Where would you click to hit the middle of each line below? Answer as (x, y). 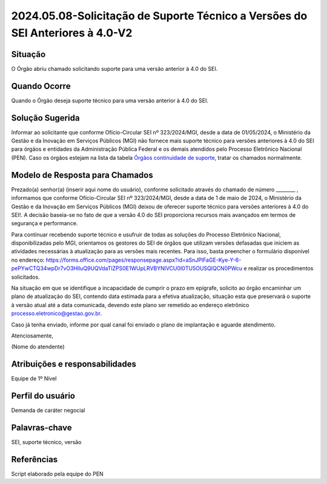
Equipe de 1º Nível (34, 379)
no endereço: (28, 260)
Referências (35, 459)
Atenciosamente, (32, 336)
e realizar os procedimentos (278, 268)
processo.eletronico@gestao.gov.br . (57, 313)
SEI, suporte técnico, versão (46, 442)
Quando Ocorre (41, 86)
